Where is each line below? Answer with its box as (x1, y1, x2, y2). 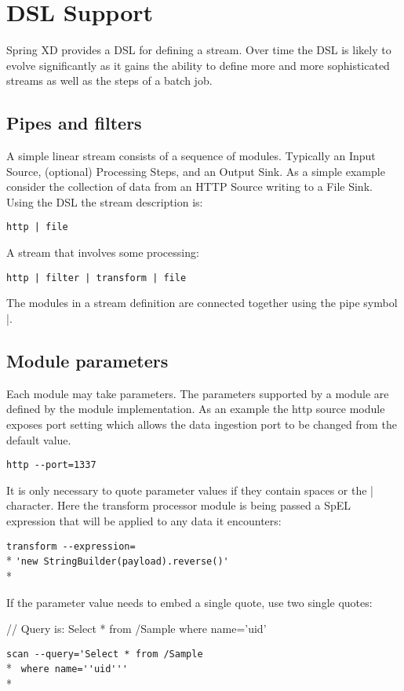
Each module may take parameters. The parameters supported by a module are (6, 385, 389, 401)
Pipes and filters (6, 111, 142, 135)
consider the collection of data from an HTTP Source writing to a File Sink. (6, 178, 373, 195)
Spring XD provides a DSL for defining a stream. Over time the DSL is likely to (6, 42, 391, 58)
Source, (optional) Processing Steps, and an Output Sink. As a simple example (6, 163, 385, 179)
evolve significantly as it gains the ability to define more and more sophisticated (6, 57, 390, 73)
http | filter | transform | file (6, 272, 187, 283)
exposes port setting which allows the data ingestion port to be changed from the (6, 415, 397, 432)
